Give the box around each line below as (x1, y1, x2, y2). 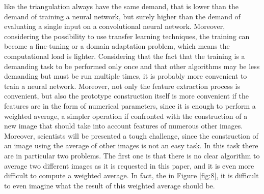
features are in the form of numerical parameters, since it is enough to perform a (4, 100, 256, 111)
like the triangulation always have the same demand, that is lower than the (4, 1, 239, 11)
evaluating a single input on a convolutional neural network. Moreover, (4, 21, 225, 31)
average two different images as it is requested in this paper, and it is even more (4, 160, 254, 171)
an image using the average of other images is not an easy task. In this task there (4, 140, 258, 151)
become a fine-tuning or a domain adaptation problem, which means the (4, 41, 230, 51)
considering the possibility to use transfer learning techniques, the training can (4, 30, 250, 41)
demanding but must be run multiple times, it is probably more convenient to (4, 71, 247, 81)
